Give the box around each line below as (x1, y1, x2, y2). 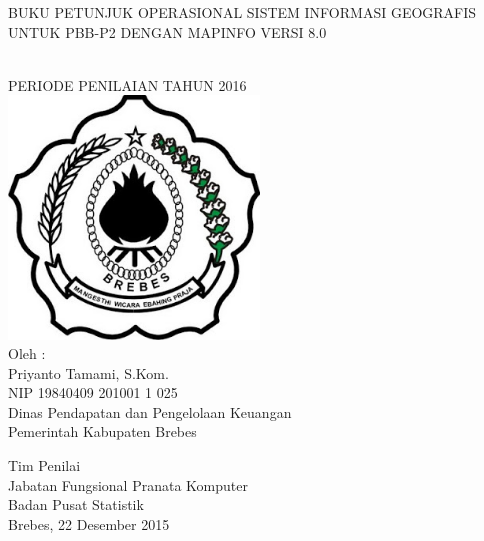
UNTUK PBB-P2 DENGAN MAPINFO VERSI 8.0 (8, 21, 327, 42)
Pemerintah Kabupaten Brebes (8, 421, 197, 442)
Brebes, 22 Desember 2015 (8, 513, 170, 534)
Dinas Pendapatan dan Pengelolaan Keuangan (8, 401, 292, 422)
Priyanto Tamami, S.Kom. (8, 362, 169, 383)
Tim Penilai (8, 455, 81, 476)
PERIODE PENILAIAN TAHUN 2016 (8, 74, 247, 95)
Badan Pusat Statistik (8, 494, 144, 515)
